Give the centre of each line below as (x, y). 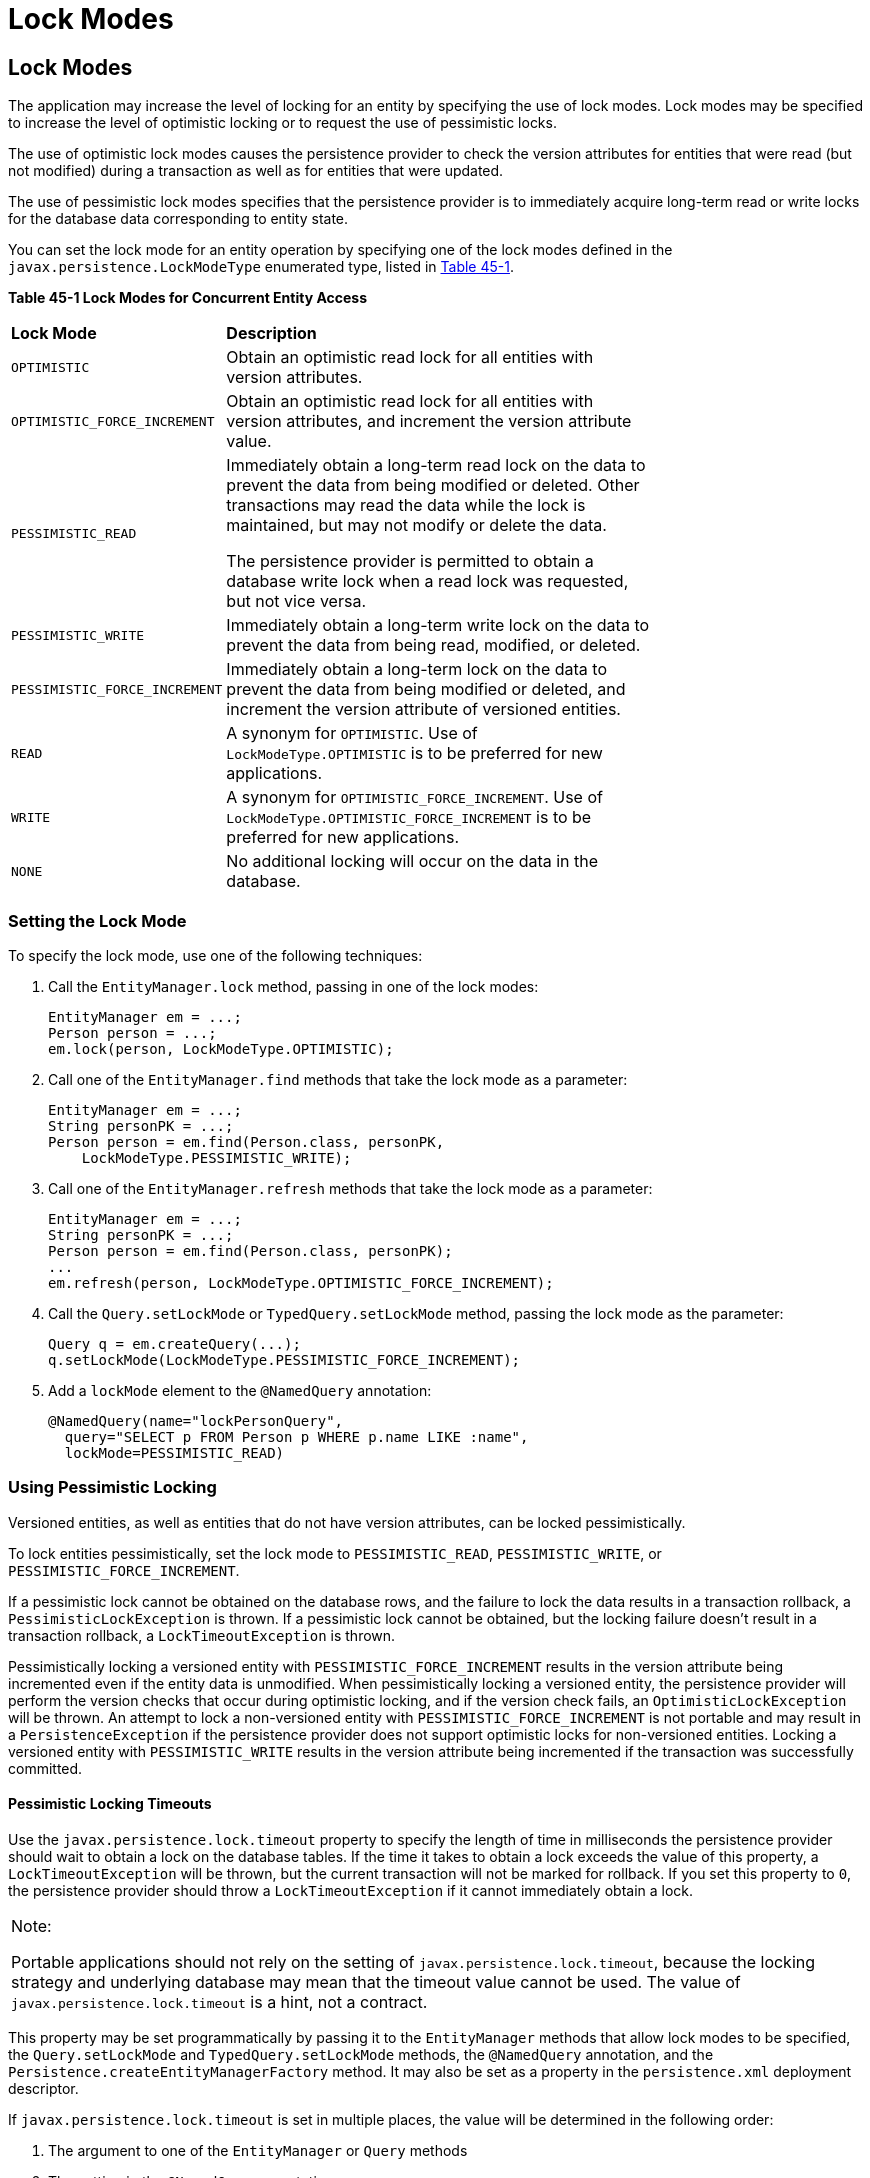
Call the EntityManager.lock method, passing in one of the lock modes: (293, 986)
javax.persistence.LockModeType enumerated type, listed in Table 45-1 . (261, 267)
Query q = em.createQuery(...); (174, 1343)
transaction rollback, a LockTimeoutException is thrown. (202, 1635)
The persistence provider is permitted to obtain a (410, 561)
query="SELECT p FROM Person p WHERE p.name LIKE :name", (296, 1436)
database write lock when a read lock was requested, (427, 581)
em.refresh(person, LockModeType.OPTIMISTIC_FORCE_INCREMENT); (301, 1282)
